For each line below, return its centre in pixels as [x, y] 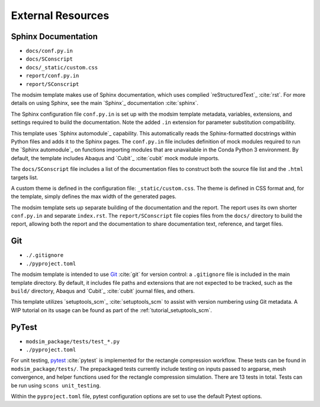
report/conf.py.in [52, 76]
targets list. [25, 177]
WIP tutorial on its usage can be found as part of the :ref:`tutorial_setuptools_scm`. [112, 310]
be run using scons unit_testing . [56, 385]
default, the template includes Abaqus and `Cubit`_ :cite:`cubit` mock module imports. [115, 158]
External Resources [60, 15]
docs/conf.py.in [49, 51]
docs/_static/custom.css [62, 67]
